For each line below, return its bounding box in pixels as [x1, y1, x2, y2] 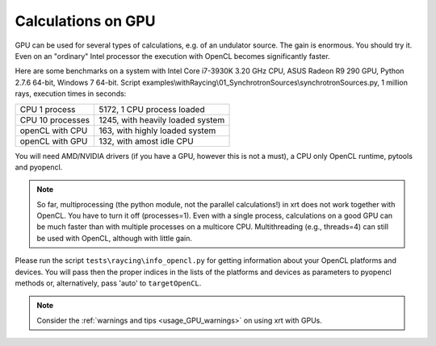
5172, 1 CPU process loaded [98, 103, 205, 115]
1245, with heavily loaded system [98, 114, 225, 125]
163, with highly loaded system [98, 125, 216, 136]
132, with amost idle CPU [98, 135, 194, 147]
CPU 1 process [19, 103, 76, 115]
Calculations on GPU [15, 12, 156, 30]
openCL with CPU [19, 125, 88, 136]
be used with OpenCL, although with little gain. [36, 233, 193, 243]
